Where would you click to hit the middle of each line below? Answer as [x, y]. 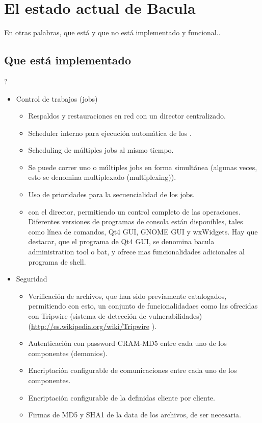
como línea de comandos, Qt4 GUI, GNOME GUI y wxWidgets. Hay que [143, 231]
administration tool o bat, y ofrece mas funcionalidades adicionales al [136, 252]
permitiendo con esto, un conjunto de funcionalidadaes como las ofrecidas [143, 306]
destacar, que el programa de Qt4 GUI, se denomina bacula [121, 241]
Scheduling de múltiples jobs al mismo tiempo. [101, 150]
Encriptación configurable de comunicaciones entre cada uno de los [133, 370]
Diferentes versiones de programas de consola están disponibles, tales [136, 221]
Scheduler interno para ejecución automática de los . [110, 133]
